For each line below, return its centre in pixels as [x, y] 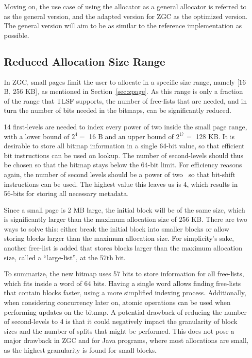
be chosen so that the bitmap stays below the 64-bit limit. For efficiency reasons [123, 165]
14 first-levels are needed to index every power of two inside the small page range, [126, 126]
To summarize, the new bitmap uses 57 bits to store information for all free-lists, [124, 274]
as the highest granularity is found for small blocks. [80, 350]
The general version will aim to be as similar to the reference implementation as [123, 26]
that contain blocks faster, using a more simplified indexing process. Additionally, [125, 293]
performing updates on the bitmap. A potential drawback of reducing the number [126, 312]
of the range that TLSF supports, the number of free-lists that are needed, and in [126, 100]
